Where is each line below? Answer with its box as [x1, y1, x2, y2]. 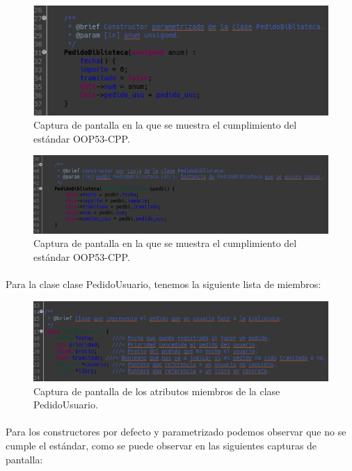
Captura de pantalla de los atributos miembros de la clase [33, 383, 280, 398]
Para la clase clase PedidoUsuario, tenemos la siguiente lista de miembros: [6, 277, 321, 292]
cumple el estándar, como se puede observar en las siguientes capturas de [6, 438, 317, 452]
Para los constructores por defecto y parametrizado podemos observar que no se [6, 424, 346, 439]
